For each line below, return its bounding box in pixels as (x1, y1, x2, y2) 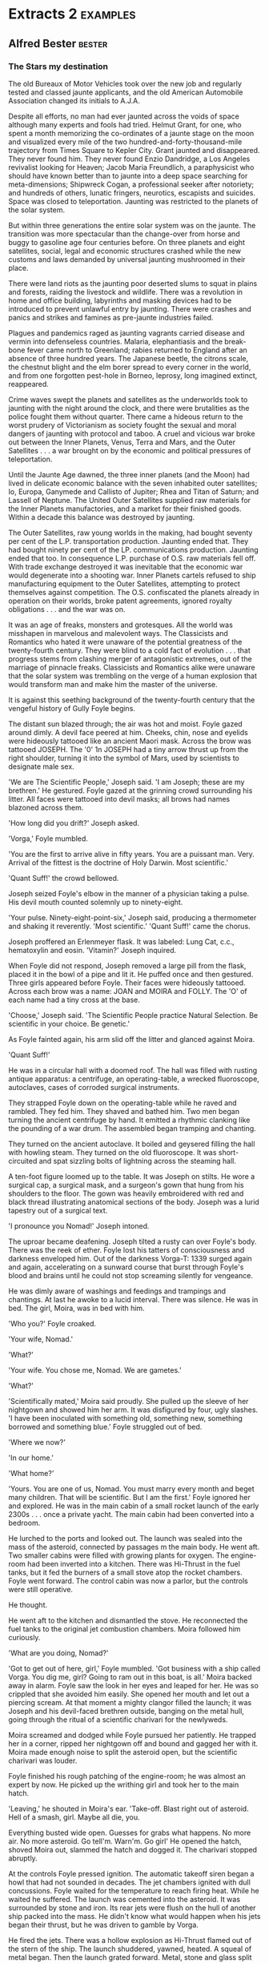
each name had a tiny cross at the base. (8, 995, 140, 1004)
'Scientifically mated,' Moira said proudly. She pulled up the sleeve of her (8, 1396, 249, 1406)
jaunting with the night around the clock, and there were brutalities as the (8, 403, 250, 412)
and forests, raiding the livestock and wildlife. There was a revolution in (8, 287, 243, 296)
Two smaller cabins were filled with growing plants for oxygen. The (8, 1551, 230, 1560)
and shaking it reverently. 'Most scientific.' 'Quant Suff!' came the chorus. (8, 921, 251, 931)
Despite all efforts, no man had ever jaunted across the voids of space (8, 111, 240, 121)
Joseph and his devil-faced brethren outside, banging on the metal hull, (8, 1706, 244, 1716)
